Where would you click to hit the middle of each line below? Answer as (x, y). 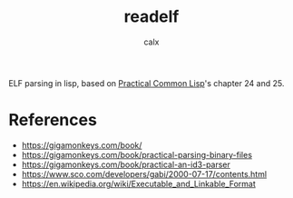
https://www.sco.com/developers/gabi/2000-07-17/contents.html (144, 173)
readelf (151, 17)
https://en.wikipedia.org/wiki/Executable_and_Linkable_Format (138, 183)
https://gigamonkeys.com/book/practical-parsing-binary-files (137, 154)
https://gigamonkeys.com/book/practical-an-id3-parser (126, 164)
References (53, 120)
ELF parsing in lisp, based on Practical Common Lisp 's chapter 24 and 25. (146, 83)
